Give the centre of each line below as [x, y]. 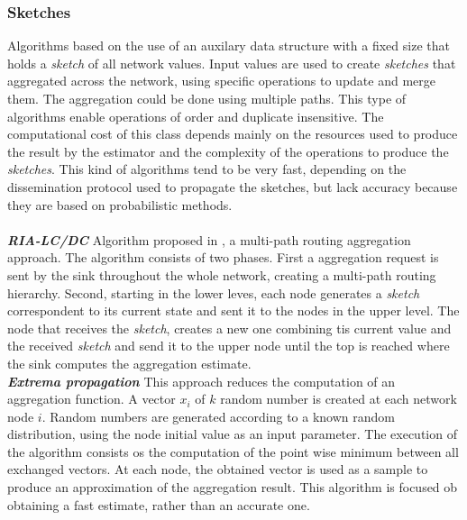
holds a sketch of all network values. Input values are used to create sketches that [232, 63]
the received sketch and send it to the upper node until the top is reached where [229, 346]
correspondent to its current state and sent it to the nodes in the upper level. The [233, 310]
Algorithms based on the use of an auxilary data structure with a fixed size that [229, 46]
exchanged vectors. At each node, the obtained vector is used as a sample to [218, 469]
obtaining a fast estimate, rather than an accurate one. [159, 504]
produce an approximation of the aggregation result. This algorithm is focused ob [233, 487]
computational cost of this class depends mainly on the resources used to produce [233, 134]
